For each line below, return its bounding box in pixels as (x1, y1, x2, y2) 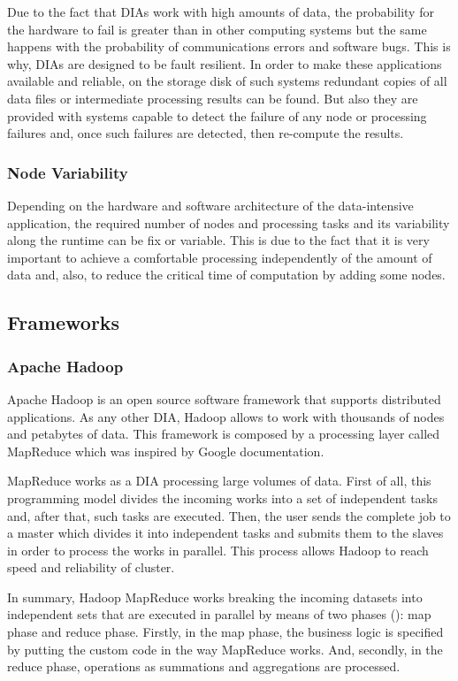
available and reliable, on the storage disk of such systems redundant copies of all (7, 72, 447, 90)
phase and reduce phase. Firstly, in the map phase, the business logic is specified (7, 623, 444, 641)
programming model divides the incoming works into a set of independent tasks (7, 488, 439, 507)
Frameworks (7, 309, 120, 336)
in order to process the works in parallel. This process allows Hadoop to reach (7, 540, 429, 559)
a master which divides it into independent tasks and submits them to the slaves (7, 524, 444, 542)
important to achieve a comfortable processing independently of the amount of (7, 248, 432, 266)
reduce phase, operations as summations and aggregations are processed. (7, 657, 401, 676)
